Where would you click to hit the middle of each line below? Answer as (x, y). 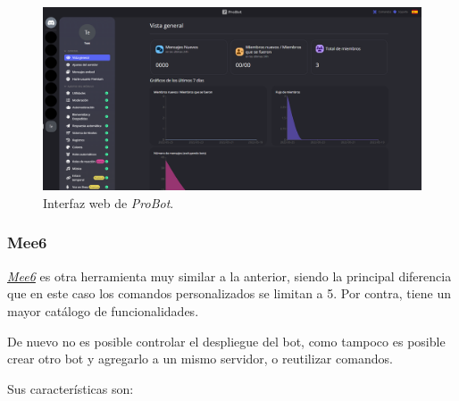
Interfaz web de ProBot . (108, 202)
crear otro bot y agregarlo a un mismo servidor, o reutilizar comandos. (200, 359)
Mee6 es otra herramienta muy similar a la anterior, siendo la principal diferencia (229, 276)
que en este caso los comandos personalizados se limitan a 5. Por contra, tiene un (229, 293)
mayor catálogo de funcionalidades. (103, 310)
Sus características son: (71, 388)
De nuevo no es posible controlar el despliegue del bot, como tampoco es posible (226, 341)
